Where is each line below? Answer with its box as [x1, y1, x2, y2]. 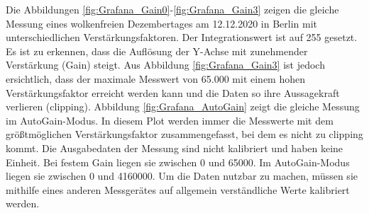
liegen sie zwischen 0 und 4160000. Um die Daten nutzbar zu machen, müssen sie [6, 168, 358, 183]
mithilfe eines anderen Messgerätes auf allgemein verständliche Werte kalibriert [6, 182, 350, 197]
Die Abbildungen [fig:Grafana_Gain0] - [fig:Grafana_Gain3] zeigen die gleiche [6, 2, 339, 16]
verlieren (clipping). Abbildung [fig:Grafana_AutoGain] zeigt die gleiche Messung [6, 99, 360, 114]
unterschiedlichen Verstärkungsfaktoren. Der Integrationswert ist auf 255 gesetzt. [6, 30, 358, 45]
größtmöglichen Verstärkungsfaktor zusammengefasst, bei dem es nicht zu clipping [6, 127, 363, 142]
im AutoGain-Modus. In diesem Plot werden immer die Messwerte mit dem [6, 113, 334, 127]
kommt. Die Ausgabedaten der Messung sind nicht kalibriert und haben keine [6, 140, 343, 155]
